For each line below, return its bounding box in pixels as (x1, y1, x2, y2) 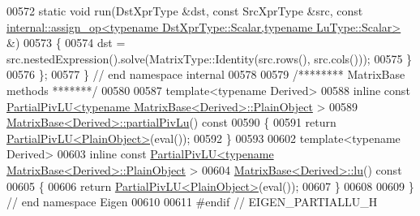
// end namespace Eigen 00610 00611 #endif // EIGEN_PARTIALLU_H (6, 193, 378, 210)
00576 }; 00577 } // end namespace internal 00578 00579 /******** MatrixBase (6, 66, 405, 83)
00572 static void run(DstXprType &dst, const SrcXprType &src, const (6, 2, 363, 19)
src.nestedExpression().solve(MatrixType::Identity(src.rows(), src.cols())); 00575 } (6, 50, 413, 67)
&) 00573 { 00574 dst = (6, 34, 126, 51)
